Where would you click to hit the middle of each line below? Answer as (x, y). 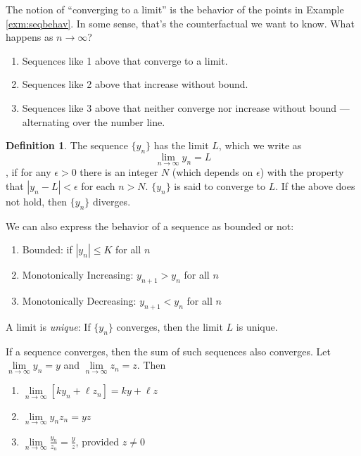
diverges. (112, 201)
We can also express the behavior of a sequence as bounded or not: (150, 226)
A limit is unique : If (48, 326)
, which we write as (260, 145)
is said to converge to (220, 185)
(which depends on (213, 172)
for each (98, 185)
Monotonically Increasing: (78, 275)
